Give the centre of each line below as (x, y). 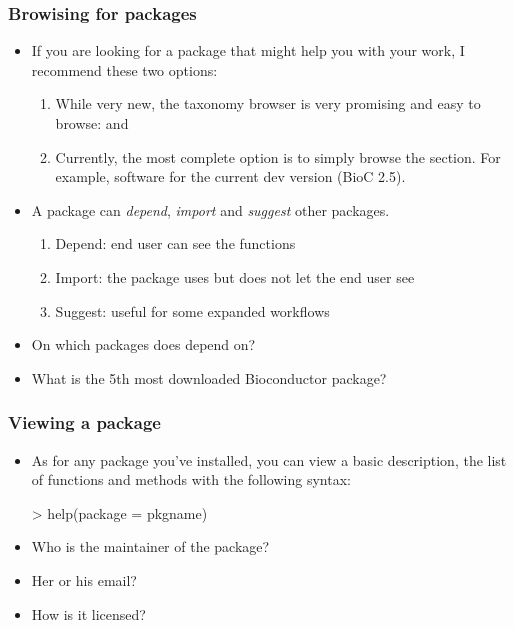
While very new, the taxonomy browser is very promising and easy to (268, 103)
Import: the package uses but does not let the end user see (235, 276)
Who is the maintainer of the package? (150, 546)
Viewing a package (84, 422)
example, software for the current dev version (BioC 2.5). (230, 176)
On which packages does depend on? (143, 344)
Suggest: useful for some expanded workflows (192, 310)
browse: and (92, 123)
